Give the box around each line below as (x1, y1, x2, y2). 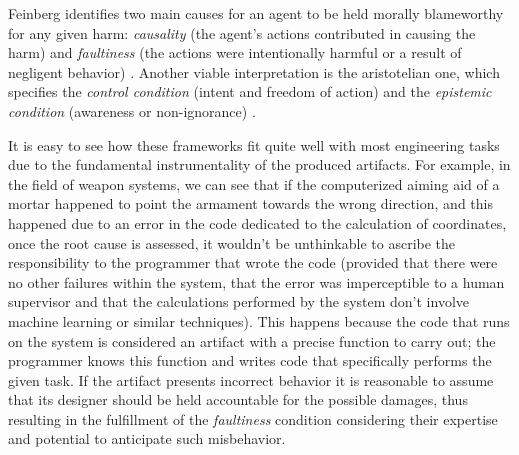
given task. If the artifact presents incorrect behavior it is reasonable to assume (8, 369, 494, 390)
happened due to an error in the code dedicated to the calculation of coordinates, (8, 212, 507, 233)
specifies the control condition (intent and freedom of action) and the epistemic (8, 81, 492, 102)
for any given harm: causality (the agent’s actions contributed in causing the (8, 22, 476, 43)
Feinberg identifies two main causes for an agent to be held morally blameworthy (8, 3, 504, 23)
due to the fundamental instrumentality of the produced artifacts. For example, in (8, 154, 511, 175)
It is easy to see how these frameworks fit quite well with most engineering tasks (8, 134, 500, 155)
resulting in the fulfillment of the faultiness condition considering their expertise (8, 408, 498, 429)
